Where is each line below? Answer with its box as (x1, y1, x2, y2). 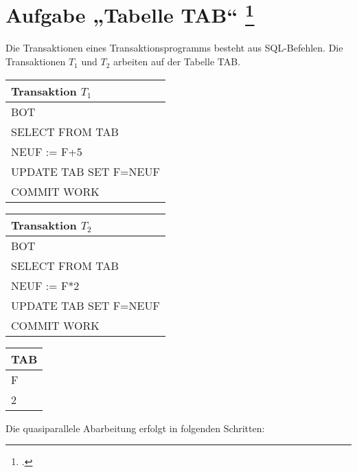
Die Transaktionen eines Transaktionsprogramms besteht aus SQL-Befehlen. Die (5, 41, 343, 55)
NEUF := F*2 (11, 277, 80, 293)
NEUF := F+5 (11, 143, 82, 159)
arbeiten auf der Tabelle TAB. (113, 54, 241, 69)
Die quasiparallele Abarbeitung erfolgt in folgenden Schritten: (5, 420, 265, 435)
